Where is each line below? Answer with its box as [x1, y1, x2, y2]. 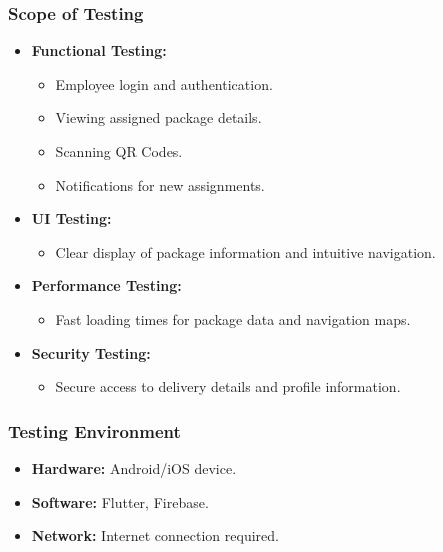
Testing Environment [8, 418, 181, 443]
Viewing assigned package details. [55, 107, 262, 128]
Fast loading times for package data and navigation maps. [55, 308, 411, 329]
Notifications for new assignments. [55, 174, 265, 195]
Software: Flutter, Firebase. [31, 491, 209, 512]
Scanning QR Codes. [55, 141, 183, 161]
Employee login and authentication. [55, 73, 273, 94]
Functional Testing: [31, 40, 167, 61]
